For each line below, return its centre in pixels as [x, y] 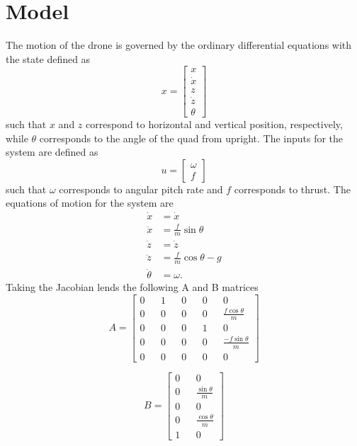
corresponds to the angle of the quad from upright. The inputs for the [191, 138]
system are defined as [52, 152]
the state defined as [48, 58]
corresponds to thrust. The [292, 189]
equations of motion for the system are [90, 203]
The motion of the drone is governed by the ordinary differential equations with [179, 45]
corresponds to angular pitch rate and [141, 189]
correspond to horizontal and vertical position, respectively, [214, 124]
